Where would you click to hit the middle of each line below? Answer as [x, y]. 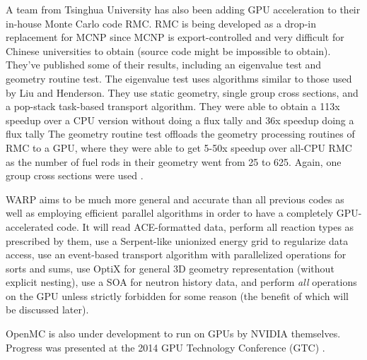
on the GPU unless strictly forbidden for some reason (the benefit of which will [177, 295]
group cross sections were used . [75, 175]
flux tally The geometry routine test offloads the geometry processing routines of [180, 134]
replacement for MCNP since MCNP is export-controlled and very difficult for [175, 37]
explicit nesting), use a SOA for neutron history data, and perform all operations [181, 282]
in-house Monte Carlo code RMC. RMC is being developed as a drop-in [161, 23]
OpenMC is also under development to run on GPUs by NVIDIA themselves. [173, 334]
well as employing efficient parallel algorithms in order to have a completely [170, 213]
